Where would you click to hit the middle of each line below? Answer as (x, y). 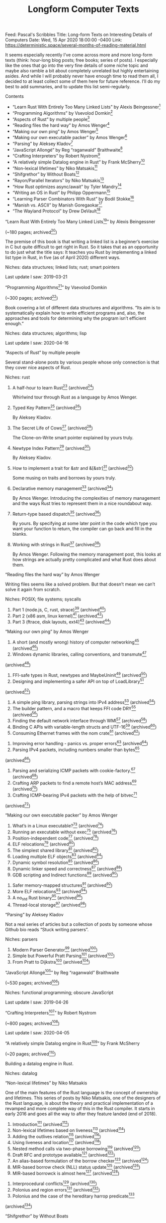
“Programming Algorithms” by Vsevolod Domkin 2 (63, 112)
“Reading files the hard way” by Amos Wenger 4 (61, 125)
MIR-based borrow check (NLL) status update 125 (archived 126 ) (76, 1167)
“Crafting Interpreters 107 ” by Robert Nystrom (51, 1012)
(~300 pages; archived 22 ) (32, 297)
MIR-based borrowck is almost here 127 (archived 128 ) (66, 1173)
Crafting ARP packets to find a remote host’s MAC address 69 (74, 783)
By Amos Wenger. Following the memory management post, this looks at (87, 554)
